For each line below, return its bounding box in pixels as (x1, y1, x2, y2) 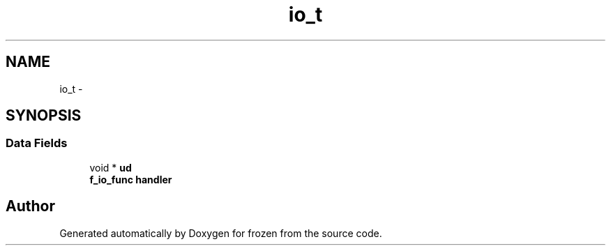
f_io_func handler (89, 173, 172, 185)
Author (6, 197, 55, 215)
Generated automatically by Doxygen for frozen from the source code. (59, 227, 382, 239)
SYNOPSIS (6, 107, 82, 125)
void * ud (89, 161, 132, 174)
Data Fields (6, 136, 68, 151)
